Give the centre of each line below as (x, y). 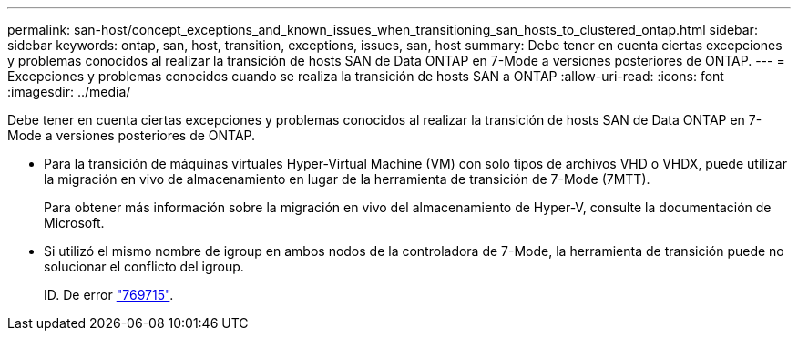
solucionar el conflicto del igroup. (144, 266)
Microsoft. (74, 223)
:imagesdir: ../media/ (69, 92)
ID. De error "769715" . (109, 295)
